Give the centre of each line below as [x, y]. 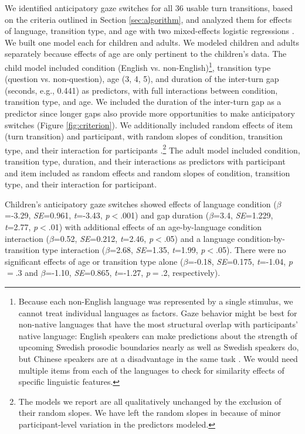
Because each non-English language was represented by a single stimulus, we [156, 301]
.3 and [27, 273]
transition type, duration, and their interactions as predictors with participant [145, 161]
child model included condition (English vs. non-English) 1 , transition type [138, 66]
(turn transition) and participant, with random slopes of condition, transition [144, 136]
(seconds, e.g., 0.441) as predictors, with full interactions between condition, [141, 90]
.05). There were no [251, 250]
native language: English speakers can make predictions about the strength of [158, 335]
